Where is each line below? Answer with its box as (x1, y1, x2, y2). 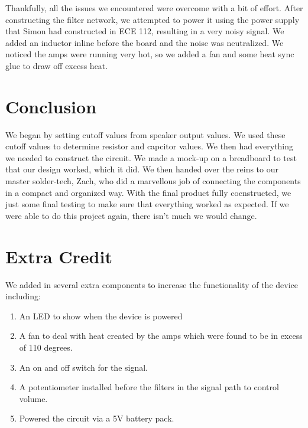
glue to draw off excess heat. (5, 59, 108, 71)
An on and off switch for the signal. (19, 361, 148, 373)
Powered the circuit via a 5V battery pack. (19, 412, 174, 424)
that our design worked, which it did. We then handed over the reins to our (5, 163, 278, 175)
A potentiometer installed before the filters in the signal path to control (19, 381, 279, 393)
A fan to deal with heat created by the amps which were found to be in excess (19, 329, 303, 342)
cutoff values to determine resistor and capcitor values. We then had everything (5, 140, 293, 152)
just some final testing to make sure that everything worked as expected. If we (5, 198, 289, 210)
